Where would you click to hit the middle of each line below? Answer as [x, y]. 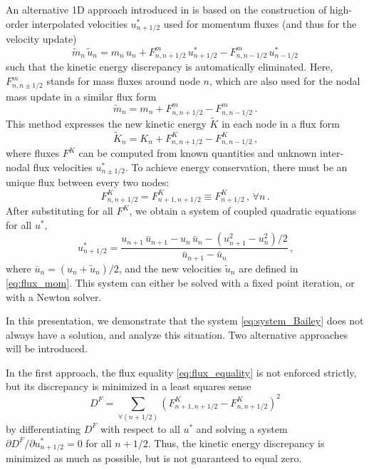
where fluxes [33, 153]
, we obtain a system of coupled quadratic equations [243, 211]
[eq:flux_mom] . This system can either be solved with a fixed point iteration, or [180, 282]
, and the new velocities [170, 268]
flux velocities [63, 167]
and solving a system [242, 428]
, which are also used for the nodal [285, 81]
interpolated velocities [79, 23]
